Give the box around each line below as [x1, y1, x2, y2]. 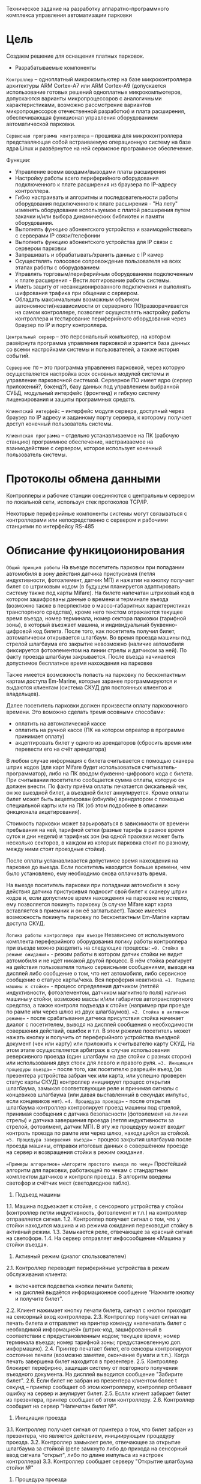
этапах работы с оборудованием [14, 264, 100, 271]
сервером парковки [14, 245, 67, 252]
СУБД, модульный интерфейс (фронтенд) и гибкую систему [6, 389, 160, 396]
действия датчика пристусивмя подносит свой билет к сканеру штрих [6, 888, 188, 895]
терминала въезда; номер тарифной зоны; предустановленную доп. [6, 1339, 182, 1346]
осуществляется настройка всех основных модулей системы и [6, 370, 169, 377]
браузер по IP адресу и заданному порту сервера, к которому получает [6, 414, 192, 421]
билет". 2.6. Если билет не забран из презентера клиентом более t [6, 1376, 177, 1384]
